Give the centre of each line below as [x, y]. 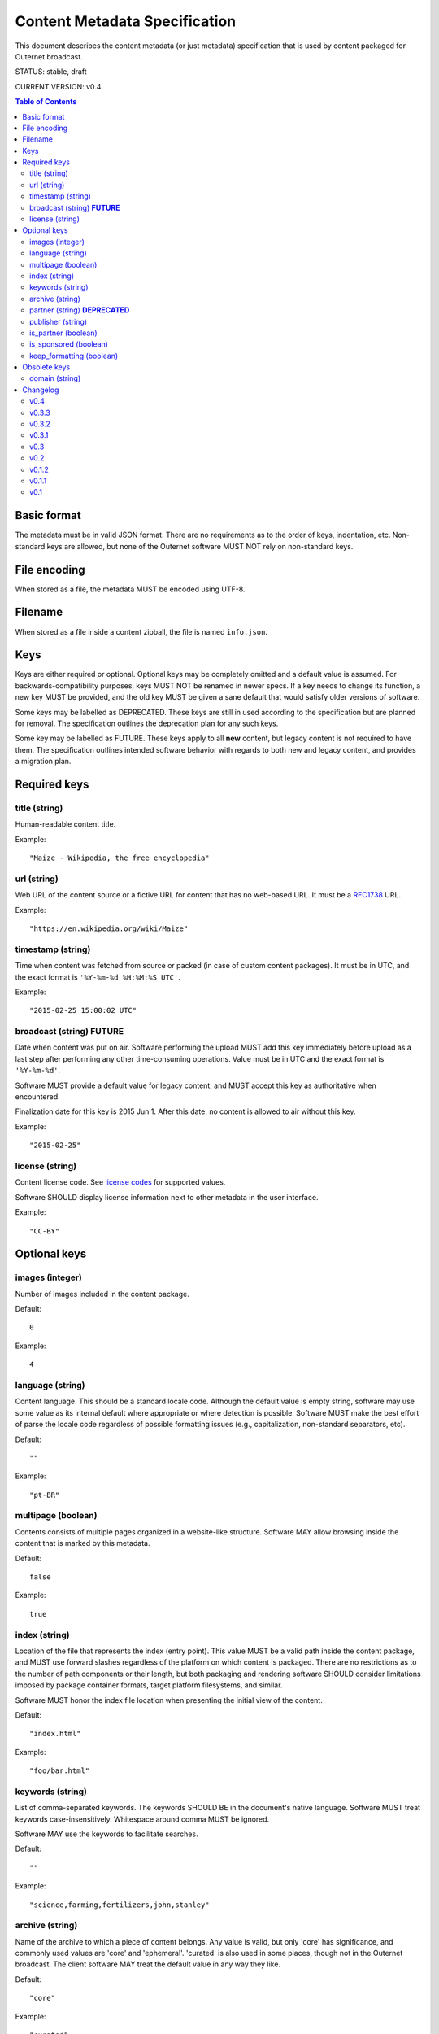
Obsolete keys [46, 367]
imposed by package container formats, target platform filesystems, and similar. [149, 1685]
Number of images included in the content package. [102, 1294]
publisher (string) [59, 321]
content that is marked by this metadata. [83, 1543]
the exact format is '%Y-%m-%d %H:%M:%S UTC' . [98, 977]
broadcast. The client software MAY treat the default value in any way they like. [148, 1964]
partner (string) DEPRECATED [80, 310]
